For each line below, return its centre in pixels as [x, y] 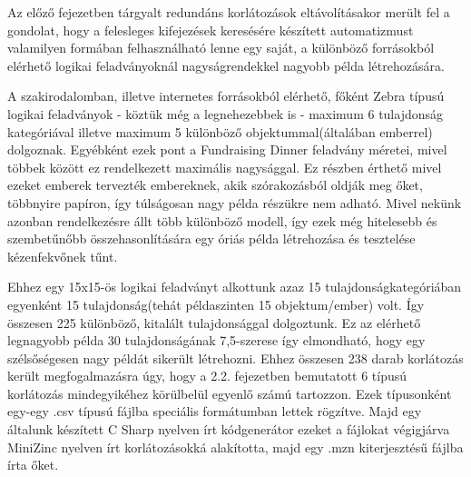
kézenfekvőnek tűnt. [63, 256]
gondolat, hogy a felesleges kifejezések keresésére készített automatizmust [211, 30]
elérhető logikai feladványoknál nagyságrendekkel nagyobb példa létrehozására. [226, 65]
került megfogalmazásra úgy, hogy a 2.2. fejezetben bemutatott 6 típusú [207, 376]
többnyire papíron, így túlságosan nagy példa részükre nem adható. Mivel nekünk [235, 202]
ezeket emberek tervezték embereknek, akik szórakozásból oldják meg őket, [215, 185]
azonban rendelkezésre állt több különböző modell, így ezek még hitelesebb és [222, 220]
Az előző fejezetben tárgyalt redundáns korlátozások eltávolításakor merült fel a [229, 12]
